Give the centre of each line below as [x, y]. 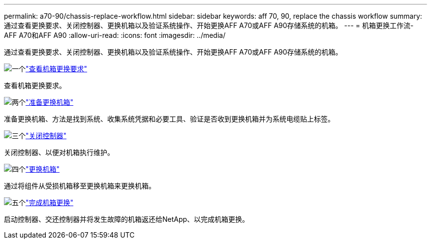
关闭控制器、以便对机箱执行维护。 [59, 152]
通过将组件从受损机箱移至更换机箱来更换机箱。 [80, 186]
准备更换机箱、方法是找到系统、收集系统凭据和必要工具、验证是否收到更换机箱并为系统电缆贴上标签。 [169, 119]
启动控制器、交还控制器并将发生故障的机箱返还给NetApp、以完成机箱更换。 [127, 219]
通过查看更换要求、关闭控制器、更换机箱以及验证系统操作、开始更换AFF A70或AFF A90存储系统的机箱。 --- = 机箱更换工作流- [209, 25]
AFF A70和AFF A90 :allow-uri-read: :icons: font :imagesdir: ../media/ [115, 35]
